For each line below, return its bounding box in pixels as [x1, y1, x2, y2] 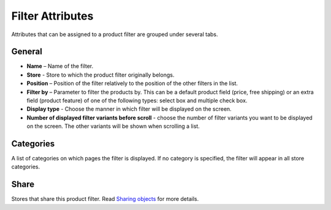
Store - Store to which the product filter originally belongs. [26, 71, 175, 78]
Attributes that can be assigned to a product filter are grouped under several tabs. [11, 31, 218, 38]
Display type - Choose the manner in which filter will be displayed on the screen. [26, 105, 232, 113]
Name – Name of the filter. [26, 62, 94, 70]
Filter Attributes [11, 9, 94, 23]
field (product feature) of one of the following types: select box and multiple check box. [26, 97, 248, 104]
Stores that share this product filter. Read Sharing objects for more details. [11, 195, 199, 203]
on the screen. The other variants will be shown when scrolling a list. [26, 122, 200, 130]
